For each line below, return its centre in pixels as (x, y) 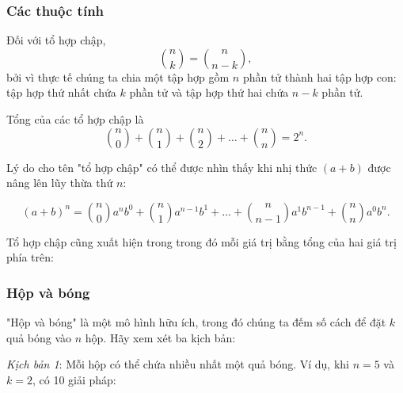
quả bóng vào (39, 337)
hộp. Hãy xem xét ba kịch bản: (160, 337)
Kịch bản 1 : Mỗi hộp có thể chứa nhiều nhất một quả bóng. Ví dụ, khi (178, 364)
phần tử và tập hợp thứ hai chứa (209, 92)
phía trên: (30, 257)
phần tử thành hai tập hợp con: (319, 76)
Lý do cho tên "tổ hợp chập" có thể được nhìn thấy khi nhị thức (162, 167)
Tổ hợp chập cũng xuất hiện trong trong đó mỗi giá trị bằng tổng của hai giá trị (201, 241)
